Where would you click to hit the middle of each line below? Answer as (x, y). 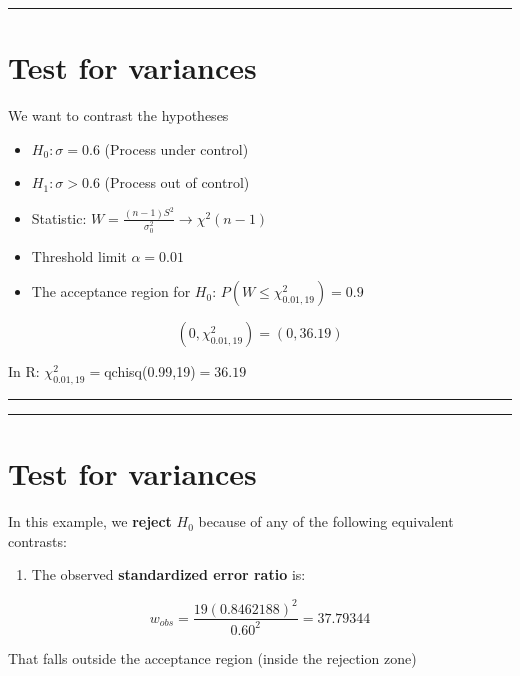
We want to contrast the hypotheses (118, 115)
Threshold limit (79, 255)
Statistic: (59, 217)
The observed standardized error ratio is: (168, 574)
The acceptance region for (111, 291)
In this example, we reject (90, 521)
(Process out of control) (177, 182)
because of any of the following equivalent (326, 521)
